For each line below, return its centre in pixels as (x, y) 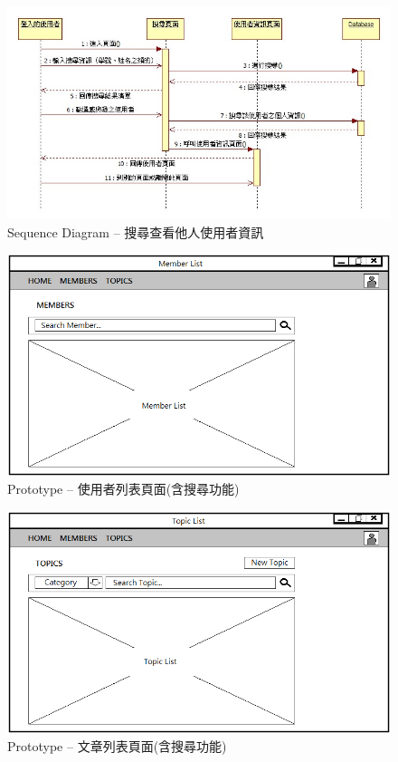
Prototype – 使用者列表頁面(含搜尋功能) (123, 489)
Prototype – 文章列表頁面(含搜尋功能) (117, 746)
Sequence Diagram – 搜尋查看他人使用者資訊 (136, 231)
